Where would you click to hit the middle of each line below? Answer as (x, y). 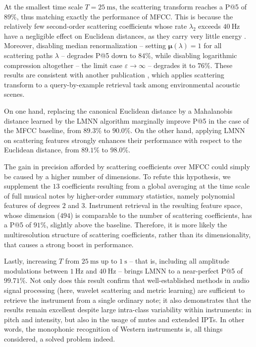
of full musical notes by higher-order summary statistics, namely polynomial (120, 195)
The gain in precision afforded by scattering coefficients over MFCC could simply (127, 166)
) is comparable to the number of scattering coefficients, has (161, 215)
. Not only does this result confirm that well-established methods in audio (137, 280)
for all (213, 45)
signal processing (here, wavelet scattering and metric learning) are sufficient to (124, 290)
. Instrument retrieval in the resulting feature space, (164, 205)
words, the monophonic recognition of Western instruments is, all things (113, 329)
